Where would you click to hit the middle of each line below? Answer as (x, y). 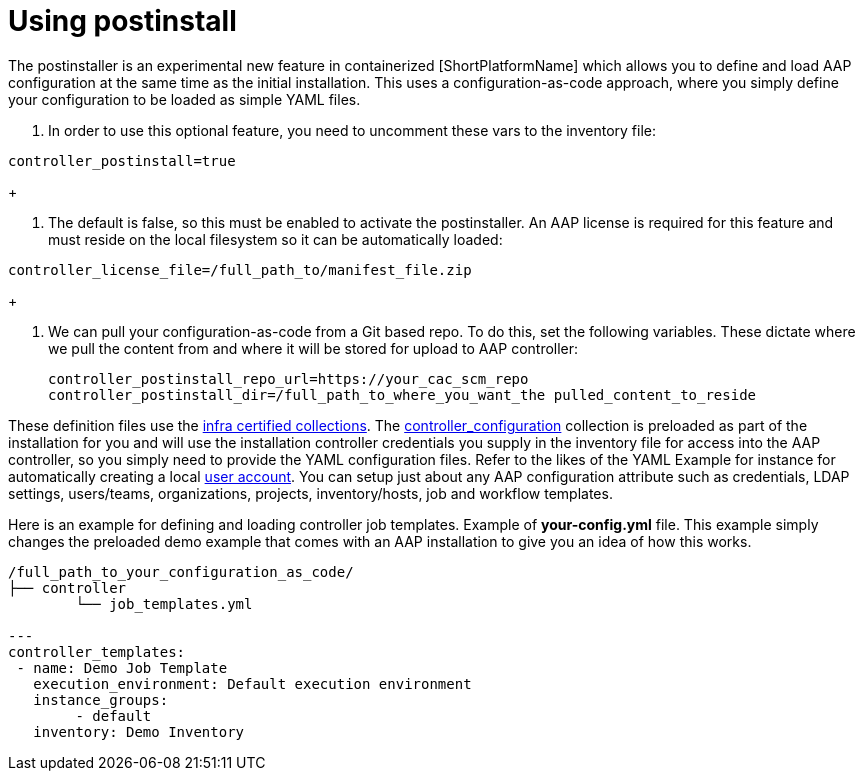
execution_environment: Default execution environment (252, 683)
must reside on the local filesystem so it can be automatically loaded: (275, 239)
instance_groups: (101, 699)
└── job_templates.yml (164, 603)
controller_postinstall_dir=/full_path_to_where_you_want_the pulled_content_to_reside (402, 394)
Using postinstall (122, 21)
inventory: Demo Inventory (139, 731)
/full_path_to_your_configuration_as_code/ (181, 571)
